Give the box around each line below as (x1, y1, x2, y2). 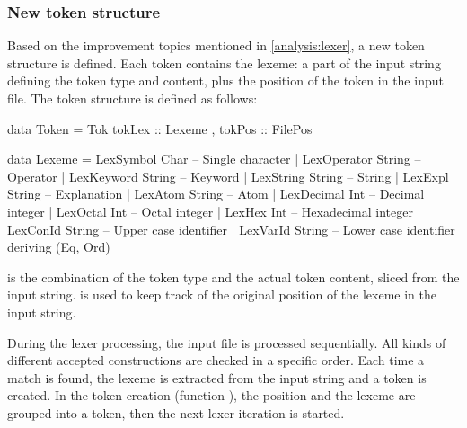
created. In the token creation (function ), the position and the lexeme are (7, 386, 416, 405)
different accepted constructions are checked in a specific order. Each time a (7, 351, 425, 370)
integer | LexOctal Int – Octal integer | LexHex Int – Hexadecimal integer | (7, 201, 421, 220)
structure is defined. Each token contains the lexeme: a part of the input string (7, 53, 441, 72)
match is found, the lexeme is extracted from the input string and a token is (7, 368, 427, 387)
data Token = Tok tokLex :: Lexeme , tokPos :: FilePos (7, 119, 313, 138)
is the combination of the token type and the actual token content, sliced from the (7, 267, 460, 286)
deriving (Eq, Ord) (7, 237, 110, 256)
